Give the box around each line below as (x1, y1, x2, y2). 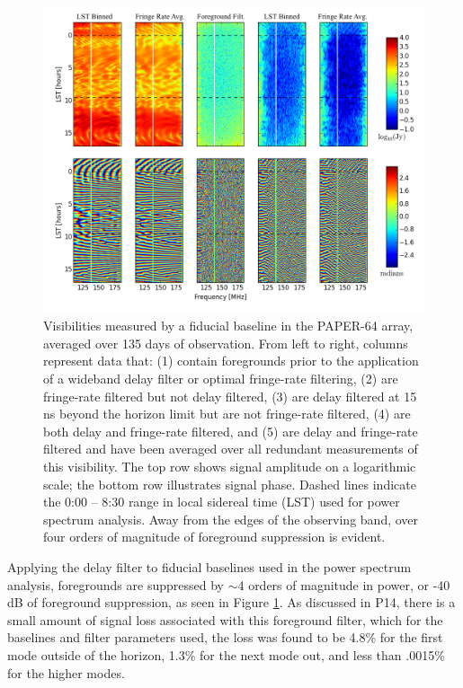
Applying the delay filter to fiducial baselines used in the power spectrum (7, 558, 412, 576)
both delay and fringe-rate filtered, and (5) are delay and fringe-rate (43, 421, 418, 440)
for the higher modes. (7, 663, 125, 682)
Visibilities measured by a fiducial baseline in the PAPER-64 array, (43, 316, 414, 335)
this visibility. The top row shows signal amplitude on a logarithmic (43, 457, 416, 476)
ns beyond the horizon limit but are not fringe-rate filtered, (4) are (43, 404, 411, 423)
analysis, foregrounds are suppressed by (7, 575, 224, 594)
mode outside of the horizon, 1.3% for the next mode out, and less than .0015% (7, 645, 445, 664)
